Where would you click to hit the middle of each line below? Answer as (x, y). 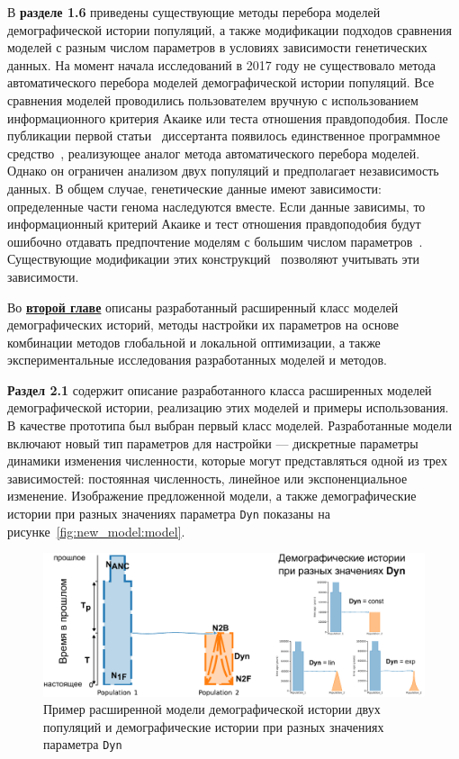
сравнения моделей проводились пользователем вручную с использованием (213, 99)
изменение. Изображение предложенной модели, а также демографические (212, 496)
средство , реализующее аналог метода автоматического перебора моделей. (214, 153)
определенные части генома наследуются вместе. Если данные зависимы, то (216, 206)
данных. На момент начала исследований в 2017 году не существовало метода (222, 64)
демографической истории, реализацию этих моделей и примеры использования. (228, 407)
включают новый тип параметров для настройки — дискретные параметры (213, 443)
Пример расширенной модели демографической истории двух (212, 709)
